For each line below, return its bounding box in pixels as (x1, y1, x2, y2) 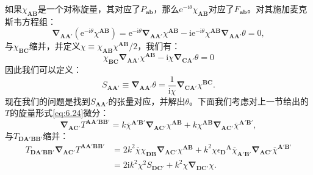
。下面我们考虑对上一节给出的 (189, 94, 309, 107)
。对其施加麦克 (247, 2, 308, 15)
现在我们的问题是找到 (5, 94, 90, 107)
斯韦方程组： (5, 15, 56, 27)
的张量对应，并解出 (108, 94, 185, 107)
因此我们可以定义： (5, 63, 82, 76)
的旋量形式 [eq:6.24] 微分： (10, 106, 109, 119)
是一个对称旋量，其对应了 (38, 2, 141, 15)
